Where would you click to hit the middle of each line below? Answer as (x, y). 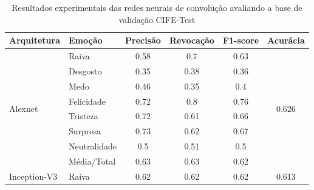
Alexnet (24, 108)
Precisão (143, 40)
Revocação (192, 40)
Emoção (86, 40)
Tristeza (84, 116)
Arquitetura (35, 40)
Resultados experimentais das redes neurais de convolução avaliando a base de (157, 7)
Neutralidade (93, 146)
